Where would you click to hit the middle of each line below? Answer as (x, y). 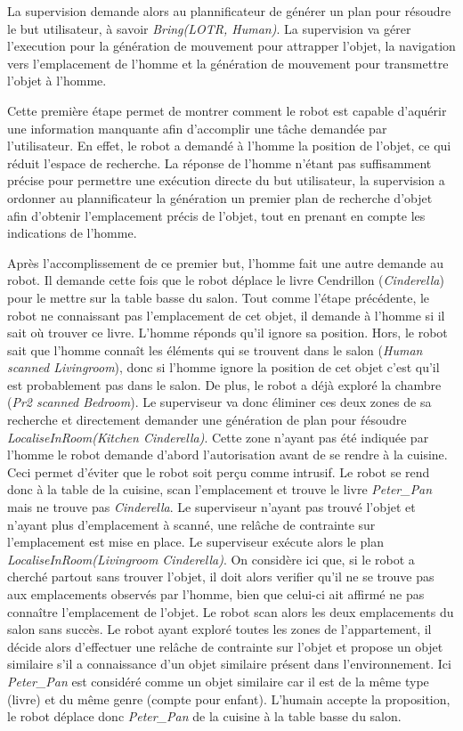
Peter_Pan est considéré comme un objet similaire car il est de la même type (218, 681)
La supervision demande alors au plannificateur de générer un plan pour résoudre (229, 11)
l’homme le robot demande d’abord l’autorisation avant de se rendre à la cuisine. (227, 455)
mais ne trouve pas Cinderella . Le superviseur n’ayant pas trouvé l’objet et (211, 507)
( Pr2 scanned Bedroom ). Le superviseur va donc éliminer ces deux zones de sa (219, 402)
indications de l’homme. (72, 233)
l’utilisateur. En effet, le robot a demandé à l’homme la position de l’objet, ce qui (229, 146)
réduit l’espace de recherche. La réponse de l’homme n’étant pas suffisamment (219, 162)
